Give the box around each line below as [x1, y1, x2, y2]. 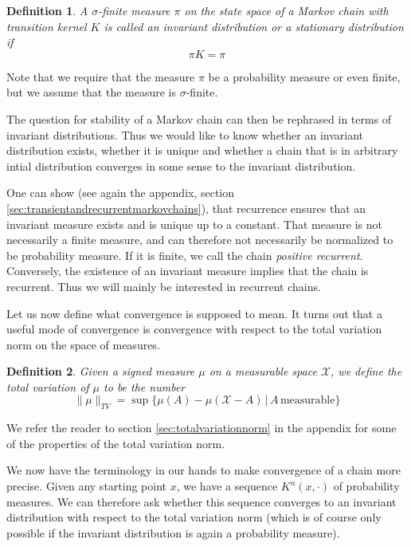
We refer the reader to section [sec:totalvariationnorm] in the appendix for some [6, 419, 397, 436]
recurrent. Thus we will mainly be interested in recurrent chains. [6, 277, 321, 294]
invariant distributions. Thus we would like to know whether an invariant [6, 126, 364, 143]
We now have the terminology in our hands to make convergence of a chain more [6, 462, 401, 478]
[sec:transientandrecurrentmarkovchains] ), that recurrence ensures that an [6, 199, 366, 216]
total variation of [6, 378, 89, 395]
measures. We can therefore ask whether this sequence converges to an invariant [6, 493, 397, 510]
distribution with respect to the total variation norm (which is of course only [6, 509, 382, 525]
